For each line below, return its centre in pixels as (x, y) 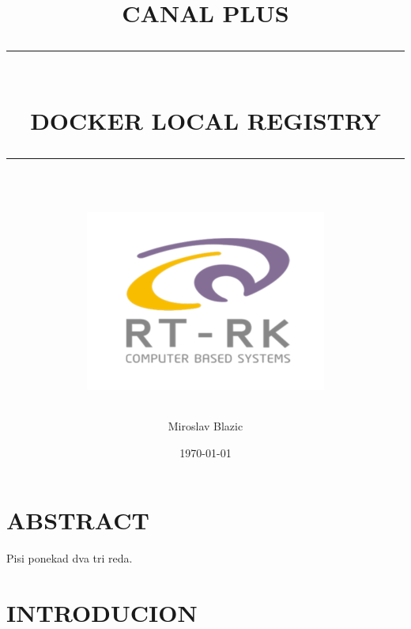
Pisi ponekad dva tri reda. (70, 558)
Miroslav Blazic (205, 426)
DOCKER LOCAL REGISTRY (205, 120)
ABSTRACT (78, 520)
